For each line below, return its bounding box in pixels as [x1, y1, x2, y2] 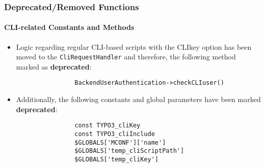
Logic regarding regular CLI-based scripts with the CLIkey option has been [16, 41, 252, 52]
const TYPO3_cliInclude [74, 130, 155, 138]
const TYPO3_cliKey [74, 122, 141, 129]
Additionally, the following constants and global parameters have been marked [16, 94, 261, 105]
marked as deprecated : [16, 61, 92, 72]
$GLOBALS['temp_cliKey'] [74, 155, 158, 163]
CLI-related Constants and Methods [4, 22, 135, 32]
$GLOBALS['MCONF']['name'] [74, 139, 166, 146]
